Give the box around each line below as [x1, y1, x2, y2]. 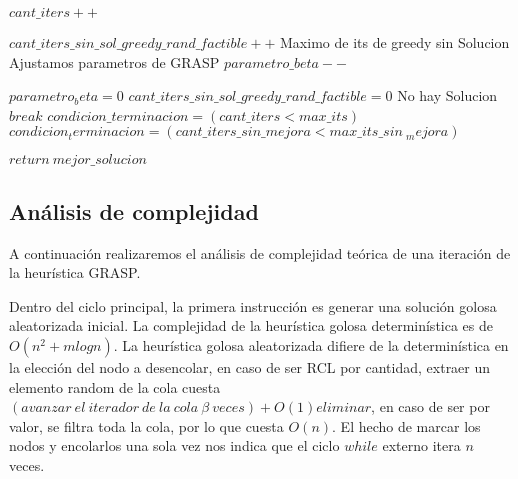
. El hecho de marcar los [332, 415, 481, 436]
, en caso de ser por [371, 396, 490, 417]
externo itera [382, 435, 461, 456]
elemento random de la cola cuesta [9, 376, 221, 397]
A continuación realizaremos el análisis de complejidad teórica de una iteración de [9, 242, 511, 263]
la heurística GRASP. [9, 262, 141, 283]
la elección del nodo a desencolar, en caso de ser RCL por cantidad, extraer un [9, 356, 491, 377]
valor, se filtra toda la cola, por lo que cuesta [9, 415, 284, 436]
